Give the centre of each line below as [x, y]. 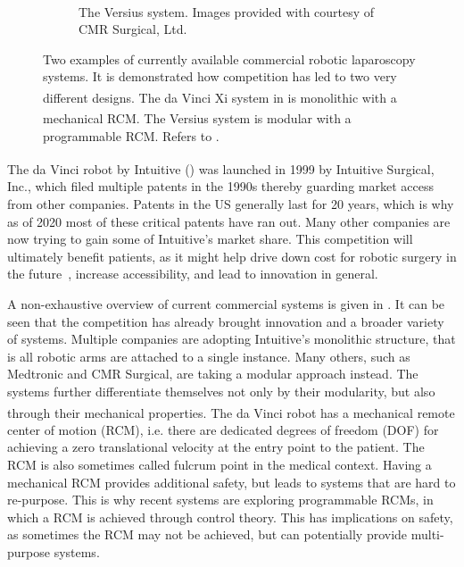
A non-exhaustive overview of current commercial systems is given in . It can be [226, 303]
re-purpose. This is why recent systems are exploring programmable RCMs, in [220, 500]
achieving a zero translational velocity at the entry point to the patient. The [216, 447]
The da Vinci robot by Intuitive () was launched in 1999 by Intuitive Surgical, [221, 168]
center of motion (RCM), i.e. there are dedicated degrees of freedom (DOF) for [223, 429]
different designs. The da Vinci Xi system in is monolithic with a [220, 97]
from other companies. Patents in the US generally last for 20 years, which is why [231, 203]
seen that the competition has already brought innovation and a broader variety [226, 321]
